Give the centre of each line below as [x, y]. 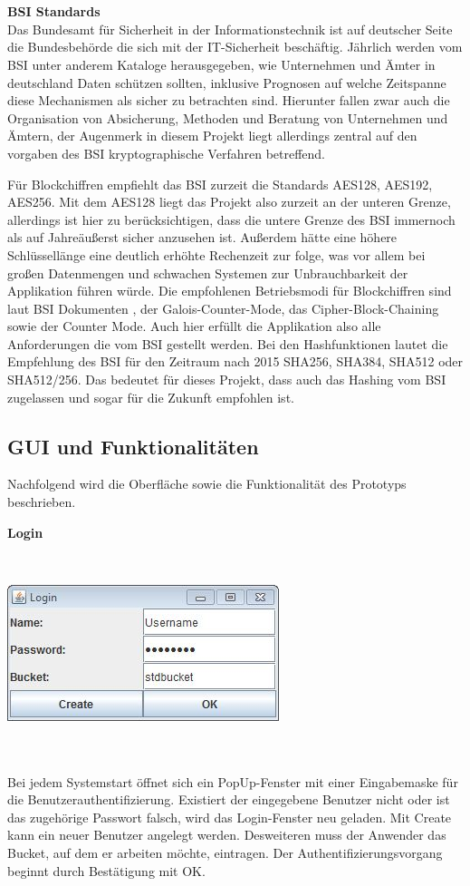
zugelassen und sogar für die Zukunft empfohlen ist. [151, 397]
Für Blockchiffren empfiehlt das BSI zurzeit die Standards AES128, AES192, [220, 184]
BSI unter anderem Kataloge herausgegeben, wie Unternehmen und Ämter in [221, 64]
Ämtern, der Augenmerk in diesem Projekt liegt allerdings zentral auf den [212, 136]
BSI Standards [54, 11]
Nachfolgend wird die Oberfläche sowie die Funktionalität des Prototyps [207, 484]
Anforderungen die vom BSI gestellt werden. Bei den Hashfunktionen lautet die [228, 343]
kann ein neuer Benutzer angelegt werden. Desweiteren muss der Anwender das [227, 835]
